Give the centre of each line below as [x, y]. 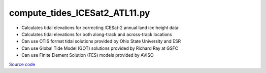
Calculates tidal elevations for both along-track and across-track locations [97, 34]
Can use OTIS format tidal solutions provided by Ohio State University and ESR [101, 41]
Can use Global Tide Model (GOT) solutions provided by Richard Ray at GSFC [100, 48]
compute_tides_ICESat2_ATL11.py [80, 13]
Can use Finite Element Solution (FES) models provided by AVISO [87, 55]
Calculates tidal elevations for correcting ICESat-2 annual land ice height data [100, 28]
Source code [22, 64]
